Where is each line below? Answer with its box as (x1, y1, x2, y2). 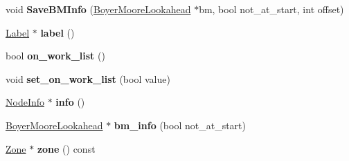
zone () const (37, 141, 96, 155)
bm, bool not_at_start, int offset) (199, 2, 344, 16)
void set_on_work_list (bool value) (6, 71, 170, 86)
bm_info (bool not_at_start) (114, 117, 246, 132)
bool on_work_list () (6, 48, 105, 63)
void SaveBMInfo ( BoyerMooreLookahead (6, 2, 191, 16)
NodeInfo (6, 95, 45, 109)
